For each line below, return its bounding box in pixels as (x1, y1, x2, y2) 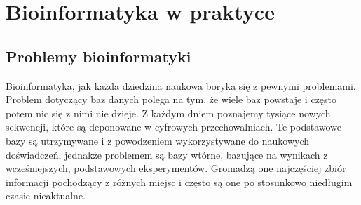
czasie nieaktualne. (6, 188, 86, 203)
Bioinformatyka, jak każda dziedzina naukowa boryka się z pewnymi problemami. (6, 78, 356, 93)
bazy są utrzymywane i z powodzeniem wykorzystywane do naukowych (6, 133, 310, 147)
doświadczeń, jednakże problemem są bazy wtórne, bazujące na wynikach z (6, 147, 328, 161)
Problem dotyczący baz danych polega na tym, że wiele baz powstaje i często (6, 92, 337, 107)
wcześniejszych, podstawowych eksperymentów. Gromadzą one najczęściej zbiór (6, 161, 346, 176)
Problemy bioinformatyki (6, 45, 191, 67)
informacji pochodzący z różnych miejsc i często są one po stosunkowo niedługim (6, 174, 353, 189)
